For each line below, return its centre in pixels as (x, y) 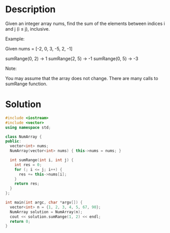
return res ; (27, 184)
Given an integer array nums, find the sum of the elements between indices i (85, 23)
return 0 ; (20, 221)
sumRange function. (26, 84)
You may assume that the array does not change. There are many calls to (82, 78)
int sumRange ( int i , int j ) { (42, 160)
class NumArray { (24, 137)
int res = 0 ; (28, 165)
